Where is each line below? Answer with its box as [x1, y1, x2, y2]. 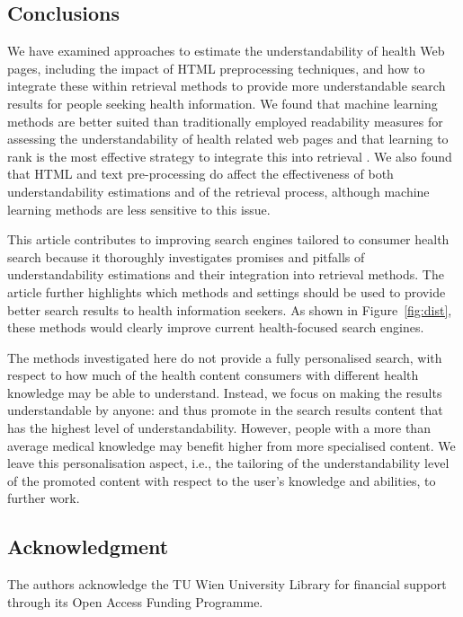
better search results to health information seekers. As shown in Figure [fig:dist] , [7, 300, 452, 319]
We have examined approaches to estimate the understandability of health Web [7, 41, 445, 60]
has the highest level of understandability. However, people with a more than [7, 419, 431, 437]
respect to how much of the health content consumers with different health [7, 366, 419, 384]
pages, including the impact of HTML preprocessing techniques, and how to [7, 58, 425, 77]
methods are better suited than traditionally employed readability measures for [7, 111, 443, 130]
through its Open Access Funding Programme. [7, 592, 263, 611]
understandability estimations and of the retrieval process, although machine [7, 181, 430, 200]
